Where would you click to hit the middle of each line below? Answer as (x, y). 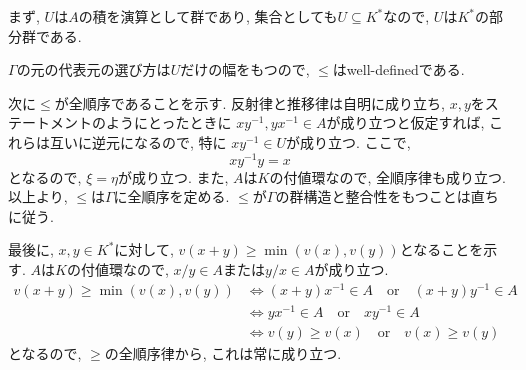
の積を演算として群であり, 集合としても (208, 16)
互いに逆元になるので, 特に (138, 141)
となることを (441, 249)
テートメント (50, 122)
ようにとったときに (168, 122)
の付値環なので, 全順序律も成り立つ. (387, 176)
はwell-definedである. (398, 69)
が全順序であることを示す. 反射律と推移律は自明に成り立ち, (249, 102)
